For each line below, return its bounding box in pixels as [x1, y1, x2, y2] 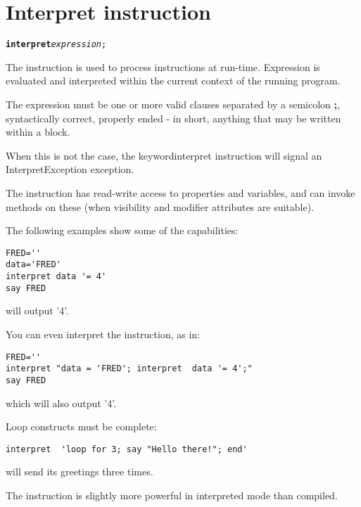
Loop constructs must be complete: [6, 419, 157, 434]
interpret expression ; [6, 39, 107, 50]
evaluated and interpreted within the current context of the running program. [6, 73, 341, 88]
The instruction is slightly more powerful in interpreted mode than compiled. [6, 487, 338, 502]
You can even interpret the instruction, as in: [6, 326, 201, 341]
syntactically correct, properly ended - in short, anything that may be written [6, 110, 341, 125]
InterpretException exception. [6, 162, 134, 177]
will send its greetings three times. [6, 464, 153, 479]
